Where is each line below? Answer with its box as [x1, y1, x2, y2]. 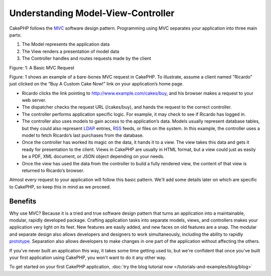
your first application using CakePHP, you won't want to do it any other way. [9, 254, 167, 260]
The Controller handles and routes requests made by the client [22, 55, 152, 61]
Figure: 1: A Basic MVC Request [9, 64, 75, 70]
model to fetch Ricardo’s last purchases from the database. [22, 132, 144, 138]
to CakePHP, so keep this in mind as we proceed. [9, 183, 111, 190]
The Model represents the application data [22, 41, 110, 47]
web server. [22, 97, 47, 103]
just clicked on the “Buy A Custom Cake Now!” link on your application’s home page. [9, 81, 184, 87]
